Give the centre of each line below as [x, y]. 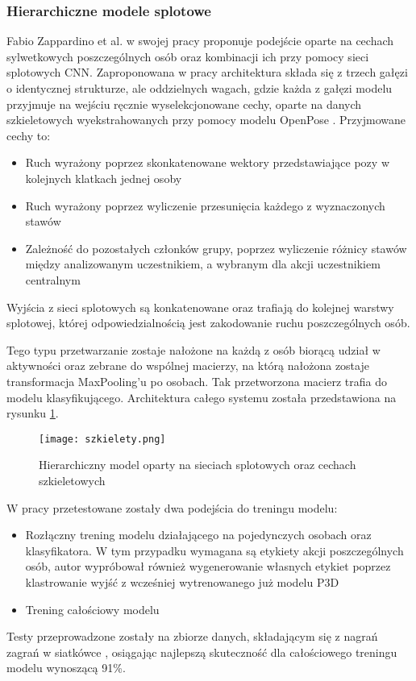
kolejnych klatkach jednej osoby [104, 178]
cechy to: [29, 135]
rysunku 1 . [33, 413]
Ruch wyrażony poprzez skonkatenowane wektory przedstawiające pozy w [207, 162]
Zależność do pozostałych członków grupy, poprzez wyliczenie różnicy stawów [216, 248]
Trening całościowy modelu [92, 609]
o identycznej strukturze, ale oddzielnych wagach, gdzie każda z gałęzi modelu [200, 88]
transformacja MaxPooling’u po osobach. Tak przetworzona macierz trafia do [197, 381]
